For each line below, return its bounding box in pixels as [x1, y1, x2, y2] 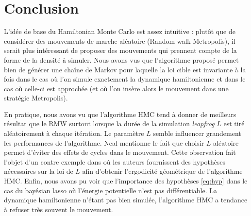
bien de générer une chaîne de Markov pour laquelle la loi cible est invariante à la [4, 64, 246, 74]
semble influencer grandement [153, 128, 241, 138]
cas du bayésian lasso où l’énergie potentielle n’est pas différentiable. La [4, 185, 217, 195]
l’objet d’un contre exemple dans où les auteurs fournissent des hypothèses [4, 156, 226, 166]
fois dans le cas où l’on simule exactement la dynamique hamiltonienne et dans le [4, 74, 246, 84]
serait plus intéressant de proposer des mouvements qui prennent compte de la [4, 45, 237, 55]
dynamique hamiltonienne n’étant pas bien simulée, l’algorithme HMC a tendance [4, 195, 248, 205]
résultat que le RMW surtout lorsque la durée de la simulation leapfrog [4, 118, 215, 129]
